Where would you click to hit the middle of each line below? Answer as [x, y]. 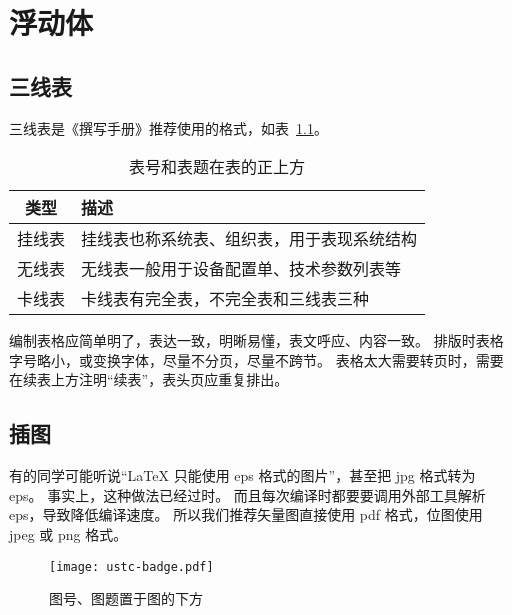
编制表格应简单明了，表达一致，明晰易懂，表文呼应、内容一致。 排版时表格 [256, 340]
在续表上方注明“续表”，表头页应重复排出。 [149, 379]
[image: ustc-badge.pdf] [131, 566]
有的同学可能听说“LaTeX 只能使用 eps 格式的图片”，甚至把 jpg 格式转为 [242, 475]
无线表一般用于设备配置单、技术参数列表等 [241, 269]
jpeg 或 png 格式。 [68, 533]
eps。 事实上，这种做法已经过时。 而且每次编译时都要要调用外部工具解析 [247, 494]
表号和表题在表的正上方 [217, 167]
